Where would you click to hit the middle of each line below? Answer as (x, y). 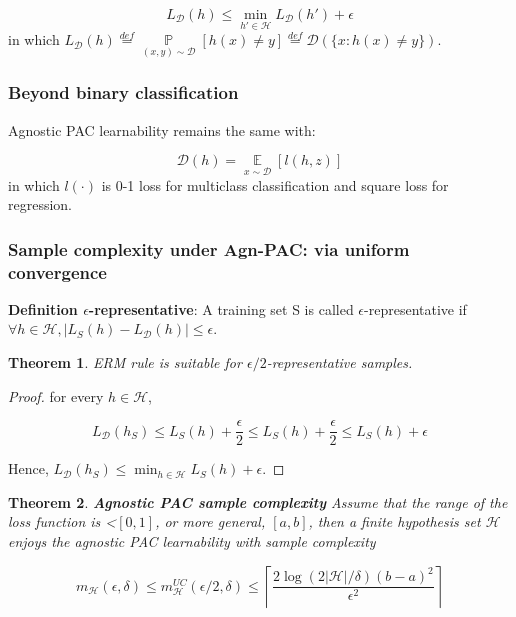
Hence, (28, 468)
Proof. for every (56, 395)
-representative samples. (339, 362)
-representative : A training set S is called (221, 308)
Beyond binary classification (123, 92)
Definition (43, 308)
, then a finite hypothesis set (394, 521)
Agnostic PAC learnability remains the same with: (162, 129)
